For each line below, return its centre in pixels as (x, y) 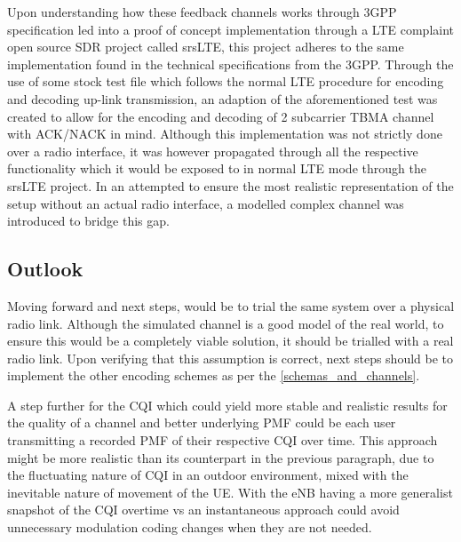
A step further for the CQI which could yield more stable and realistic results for (227, 405)
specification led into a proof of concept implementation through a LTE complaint (231, 29)
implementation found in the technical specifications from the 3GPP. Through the (230, 64)
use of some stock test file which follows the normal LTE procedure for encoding (226, 81)
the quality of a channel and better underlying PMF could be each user (202, 422)
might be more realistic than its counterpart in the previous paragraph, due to (221, 457)
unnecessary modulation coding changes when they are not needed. (190, 527)
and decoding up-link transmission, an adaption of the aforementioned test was (223, 98)
